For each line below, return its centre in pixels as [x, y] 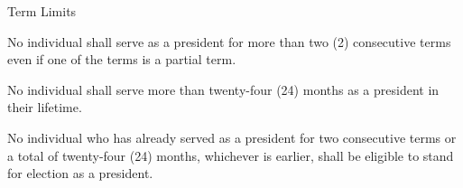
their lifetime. [45, 107]
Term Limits [42, 11]
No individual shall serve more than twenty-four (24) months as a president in [223, 89]
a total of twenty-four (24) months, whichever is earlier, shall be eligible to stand [231, 155]
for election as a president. [80, 173]
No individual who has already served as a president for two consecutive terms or [232, 137]
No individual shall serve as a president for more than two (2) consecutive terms [229, 41]
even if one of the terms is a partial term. [122, 59]
